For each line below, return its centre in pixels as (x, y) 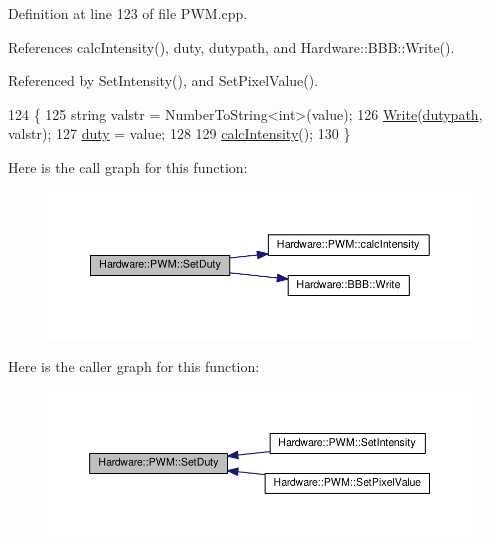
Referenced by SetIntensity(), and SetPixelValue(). (163, 80)
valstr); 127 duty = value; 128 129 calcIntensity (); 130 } (179, 133)
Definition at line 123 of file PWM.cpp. (128, 13)
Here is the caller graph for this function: (134, 366)
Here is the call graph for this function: (128, 166)
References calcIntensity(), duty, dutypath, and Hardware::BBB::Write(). (231, 46)
